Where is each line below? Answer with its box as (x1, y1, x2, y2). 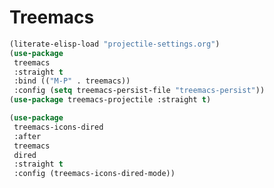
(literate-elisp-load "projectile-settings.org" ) (9, 39, 221, 49)
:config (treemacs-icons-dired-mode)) (13, 169, 176, 179)
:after (13, 131, 42, 141)
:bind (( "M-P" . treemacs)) (13, 76, 131, 86)
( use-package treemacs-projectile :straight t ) (9, 95, 212, 105)
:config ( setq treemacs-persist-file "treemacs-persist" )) (13, 86, 266, 96)
